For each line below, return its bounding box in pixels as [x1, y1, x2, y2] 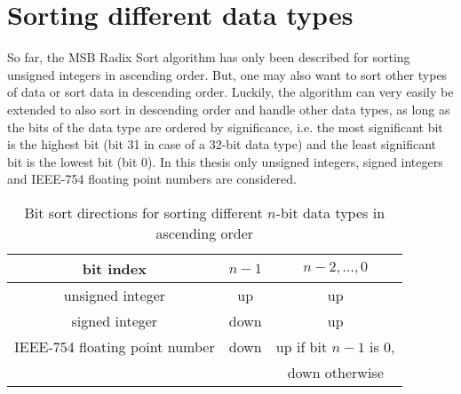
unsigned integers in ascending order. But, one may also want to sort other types [7, 65, 448, 83]
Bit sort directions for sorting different [24, 201, 263, 223]
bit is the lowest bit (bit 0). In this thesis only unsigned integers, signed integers [7, 152, 443, 170]
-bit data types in [275, 201, 385, 223]
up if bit [275, 335, 328, 357]
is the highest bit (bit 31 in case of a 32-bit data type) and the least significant [7, 135, 436, 154]
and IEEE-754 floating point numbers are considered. [7, 169, 298, 188]
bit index [82, 257, 147, 279]
